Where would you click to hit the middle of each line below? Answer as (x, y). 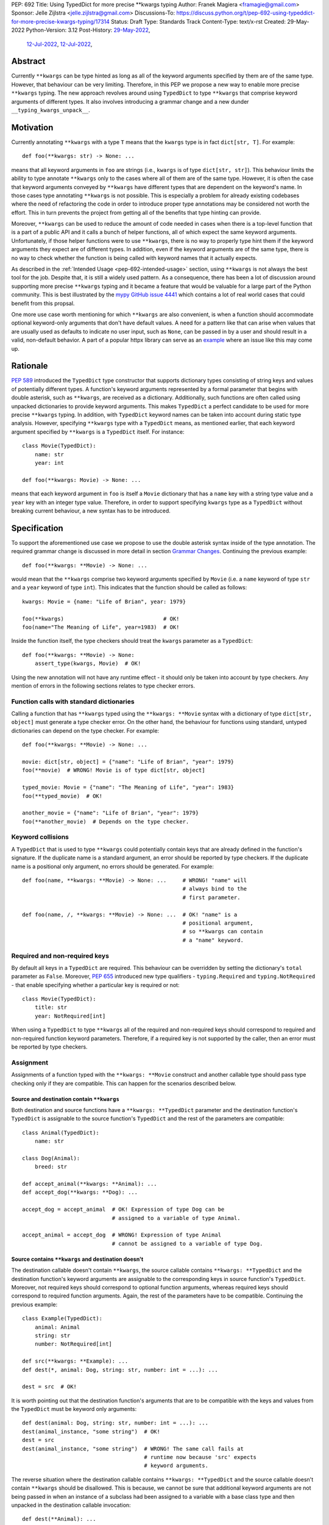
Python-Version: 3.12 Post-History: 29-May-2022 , (88, 30)
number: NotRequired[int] (73, 1344)
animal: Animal (57, 1327)
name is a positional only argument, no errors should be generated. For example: (113, 866)
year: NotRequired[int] (70, 1016)
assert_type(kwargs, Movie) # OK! (88, 664)
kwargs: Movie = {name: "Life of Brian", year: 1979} (104, 601)
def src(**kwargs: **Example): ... (75, 1361)
